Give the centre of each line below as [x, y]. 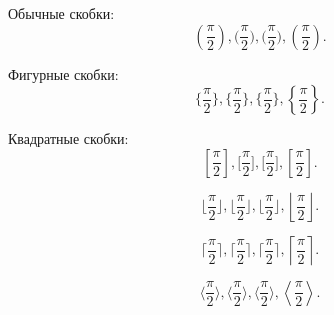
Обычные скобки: [61, 13]
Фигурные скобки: [63, 73]
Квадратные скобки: [68, 138]
